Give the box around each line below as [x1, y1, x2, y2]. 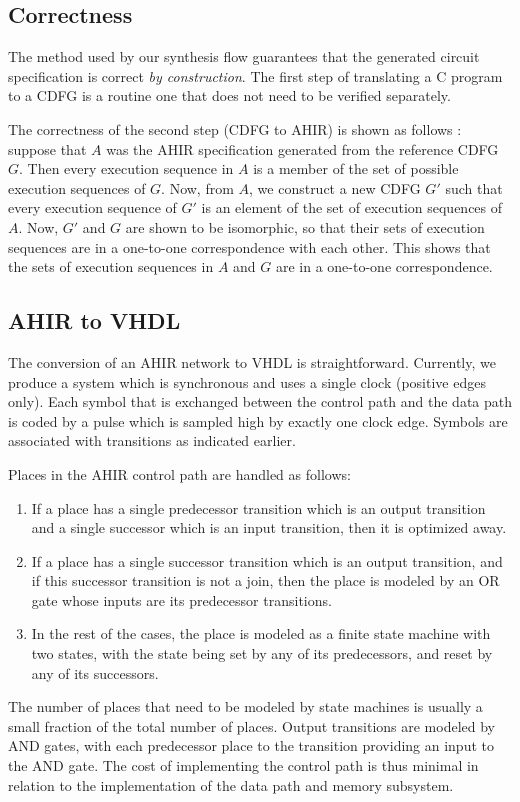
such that [445, 177, 503, 198]
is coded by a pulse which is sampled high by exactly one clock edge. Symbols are [8, 410, 508, 431]
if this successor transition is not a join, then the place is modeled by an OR [31, 570, 500, 591]
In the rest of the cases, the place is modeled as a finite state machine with [31, 623, 491, 644]
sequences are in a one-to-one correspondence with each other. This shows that [8, 236, 491, 257]
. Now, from [161, 177, 234, 198]
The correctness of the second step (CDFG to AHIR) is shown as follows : [8, 118, 462, 139]
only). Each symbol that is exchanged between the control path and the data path [8, 391, 513, 412]
